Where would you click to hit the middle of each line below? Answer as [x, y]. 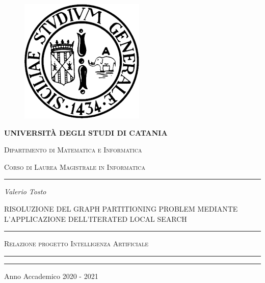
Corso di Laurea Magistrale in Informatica [75, 166]
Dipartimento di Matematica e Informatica [73, 150]
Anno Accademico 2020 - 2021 [51, 276]
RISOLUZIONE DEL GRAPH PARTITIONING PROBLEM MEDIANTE [121, 208]
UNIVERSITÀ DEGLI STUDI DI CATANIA [86, 132]
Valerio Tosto [25, 191]
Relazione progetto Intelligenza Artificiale [76, 243]
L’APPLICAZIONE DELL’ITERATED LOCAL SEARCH [96, 218]
